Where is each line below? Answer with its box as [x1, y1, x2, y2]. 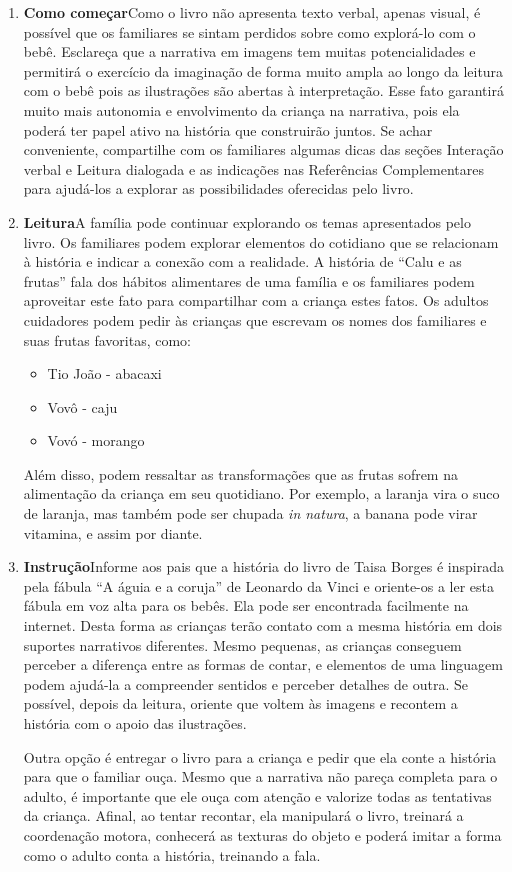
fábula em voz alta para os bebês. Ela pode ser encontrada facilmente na [23, 595, 469, 616]
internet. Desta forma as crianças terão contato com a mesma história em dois [23, 615, 503, 636]
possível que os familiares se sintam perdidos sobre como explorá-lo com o [23, 21, 476, 42]
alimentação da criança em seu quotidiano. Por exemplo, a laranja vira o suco [23, 483, 500, 504]
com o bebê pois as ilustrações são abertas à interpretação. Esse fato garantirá [23, 80, 504, 101]
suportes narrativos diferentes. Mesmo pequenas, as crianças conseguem [23, 634, 462, 655]
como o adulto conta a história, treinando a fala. [23, 844, 321, 865]
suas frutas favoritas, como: [23, 329, 192, 350]
